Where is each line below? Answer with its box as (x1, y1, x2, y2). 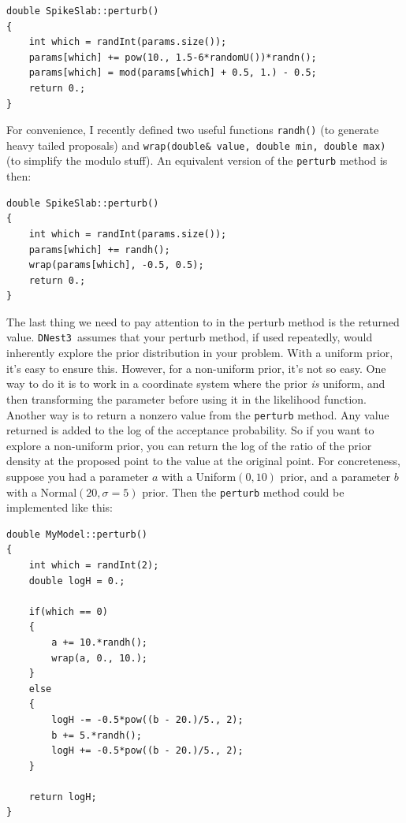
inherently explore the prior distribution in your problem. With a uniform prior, (6, 344, 393, 361)
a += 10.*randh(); (51, 636, 147, 648)
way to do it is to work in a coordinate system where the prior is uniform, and (6, 375, 386, 392)
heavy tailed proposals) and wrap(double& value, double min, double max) (6, 136, 386, 153)
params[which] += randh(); (28, 244, 170, 255)
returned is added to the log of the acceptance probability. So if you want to (6, 422, 374, 438)
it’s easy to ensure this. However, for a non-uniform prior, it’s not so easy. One (6, 359, 386, 376)
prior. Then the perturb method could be (142, 483, 345, 500)
